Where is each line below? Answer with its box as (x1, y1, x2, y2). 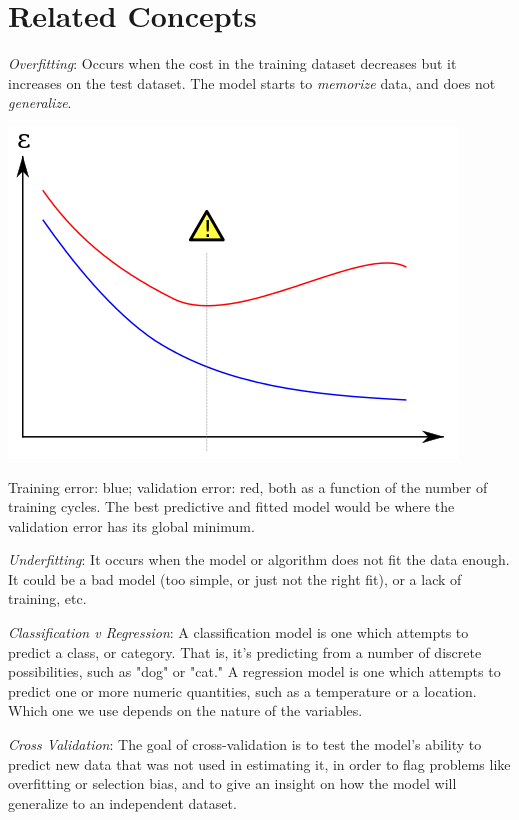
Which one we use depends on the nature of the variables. (8, 700, 363, 721)
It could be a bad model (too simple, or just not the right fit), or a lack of (8, 568, 462, 589)
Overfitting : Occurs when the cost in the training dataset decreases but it (8, 53, 457, 74)
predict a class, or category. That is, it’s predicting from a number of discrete (8, 641, 482, 662)
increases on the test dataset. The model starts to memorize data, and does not (8, 72, 496, 93)
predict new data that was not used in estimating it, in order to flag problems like (8, 753, 511, 774)
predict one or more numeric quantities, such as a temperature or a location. (8, 680, 477, 701)
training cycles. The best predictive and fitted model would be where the (8, 496, 455, 517)
